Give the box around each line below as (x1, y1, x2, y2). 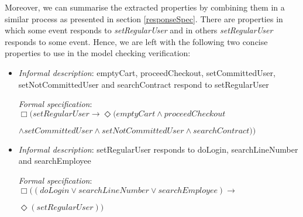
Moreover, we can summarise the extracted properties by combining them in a (5, 1, 285, 13)
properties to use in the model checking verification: (5, 47, 191, 59)
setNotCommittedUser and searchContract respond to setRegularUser (18, 78, 269, 90)
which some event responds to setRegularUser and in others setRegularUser (5, 24, 273, 36)
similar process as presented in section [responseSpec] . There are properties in (5, 12, 283, 25)
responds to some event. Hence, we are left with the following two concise (5, 35, 268, 47)
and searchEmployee (18, 154, 91, 167)
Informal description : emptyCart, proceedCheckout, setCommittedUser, (18, 66, 276, 78)
